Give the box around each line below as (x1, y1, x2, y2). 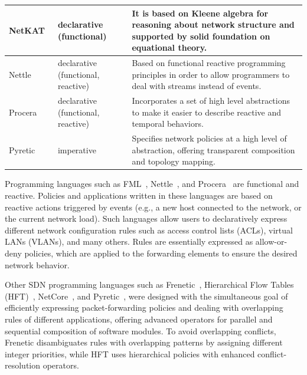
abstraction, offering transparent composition (132, 143, 295, 156)
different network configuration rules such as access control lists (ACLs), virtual (5, 223, 293, 236)
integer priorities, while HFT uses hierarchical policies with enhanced (5, 347, 255, 360)
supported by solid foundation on (132, 29, 270, 42)
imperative (57, 143, 96, 156)
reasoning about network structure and (132, 18, 295, 31)
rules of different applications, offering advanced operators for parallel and (5, 313, 273, 325)
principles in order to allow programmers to (132, 68, 290, 80)
